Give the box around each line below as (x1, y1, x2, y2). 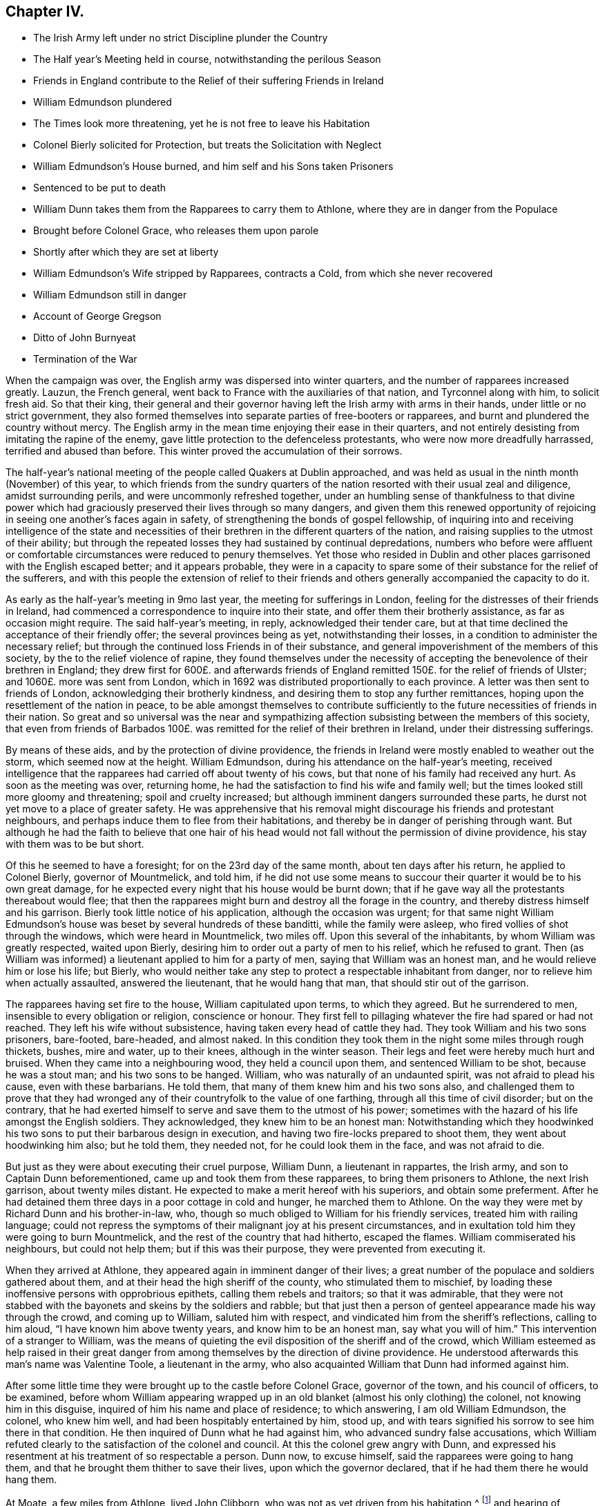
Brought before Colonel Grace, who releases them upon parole (33, 225, 319, 237)
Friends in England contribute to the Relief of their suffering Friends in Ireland (33, 75, 384, 87)
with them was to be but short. (6, 838, 144, 850)
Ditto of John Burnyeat (33, 332, 136, 344)
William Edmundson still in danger (33, 289, 187, 301)
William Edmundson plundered (33, 96, 172, 108)
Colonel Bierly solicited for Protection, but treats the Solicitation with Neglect (33, 139, 382, 151)
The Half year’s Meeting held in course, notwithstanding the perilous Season (33, 53, 381, 66)
